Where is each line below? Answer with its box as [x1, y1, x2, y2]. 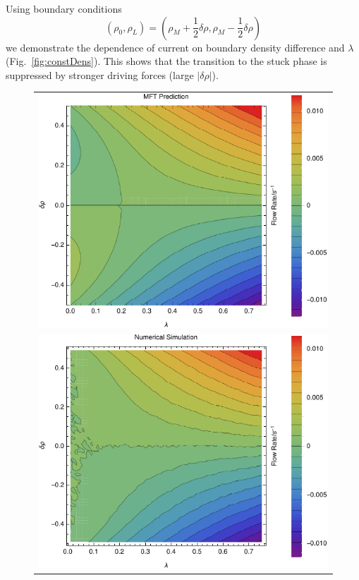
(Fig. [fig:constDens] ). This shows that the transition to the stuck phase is [6, 54, 327, 68]
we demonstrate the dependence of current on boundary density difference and [6, 40, 345, 54]
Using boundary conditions [6, 1, 122, 16]
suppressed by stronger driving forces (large [6, 67, 194, 82]
